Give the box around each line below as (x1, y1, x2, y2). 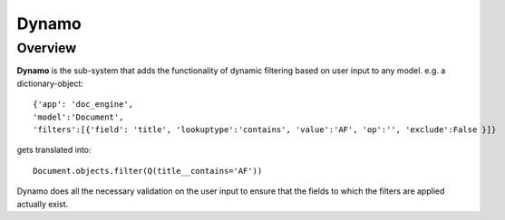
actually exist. (16, 198, 69, 209)
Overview (16, 40, 77, 56)
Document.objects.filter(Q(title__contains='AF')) (33, 166, 263, 176)
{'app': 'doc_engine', (33, 100, 134, 110)
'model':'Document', (33, 111, 124, 122)
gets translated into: (16, 145, 92, 156)
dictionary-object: (16, 78, 83, 89)
